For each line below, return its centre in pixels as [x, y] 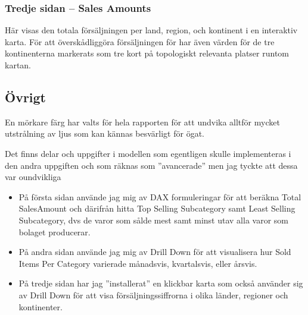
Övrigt [26, 97]
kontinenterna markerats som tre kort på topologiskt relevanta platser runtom [147, 53]
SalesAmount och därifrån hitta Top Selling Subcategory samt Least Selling [157, 208]
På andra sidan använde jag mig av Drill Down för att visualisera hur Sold [155, 252]
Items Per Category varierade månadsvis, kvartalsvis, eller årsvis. [138, 263]
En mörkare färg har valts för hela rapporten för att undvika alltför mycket [142, 122]
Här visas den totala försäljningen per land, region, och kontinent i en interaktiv [151, 30]
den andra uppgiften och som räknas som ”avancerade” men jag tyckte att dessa [151, 165]
